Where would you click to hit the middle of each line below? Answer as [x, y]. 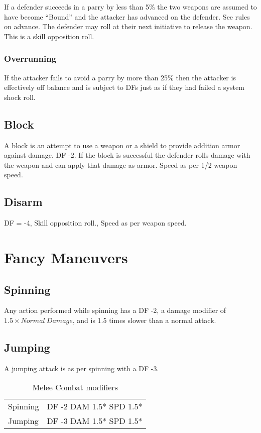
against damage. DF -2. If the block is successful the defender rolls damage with [127, 155]
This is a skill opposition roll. [49, 36]
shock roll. [20, 97]
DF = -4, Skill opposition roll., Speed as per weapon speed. [95, 223]
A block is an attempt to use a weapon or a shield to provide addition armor [122, 145]
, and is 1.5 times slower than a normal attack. [144, 320]
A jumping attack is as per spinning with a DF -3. [82, 368]
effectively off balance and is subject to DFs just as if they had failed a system [124, 87]
